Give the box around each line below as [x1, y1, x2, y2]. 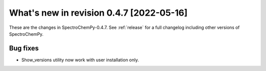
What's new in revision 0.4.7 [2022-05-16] [9, 7, 188, 18]
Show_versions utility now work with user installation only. [21, 57, 139, 63]
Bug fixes [9, 44, 39, 52]
